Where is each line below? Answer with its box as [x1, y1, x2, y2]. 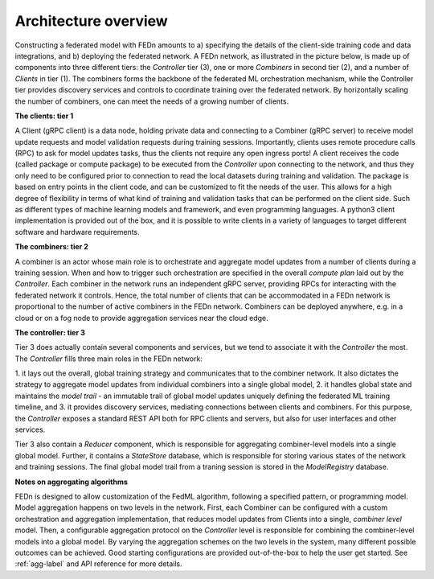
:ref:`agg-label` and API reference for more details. [14, 559, 182, 569]
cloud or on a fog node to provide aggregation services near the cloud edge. [14, 313, 268, 322]
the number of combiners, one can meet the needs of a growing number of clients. [14, 96, 289, 106]
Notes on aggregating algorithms [14, 477, 129, 487]
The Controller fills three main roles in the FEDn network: [14, 354, 203, 363]
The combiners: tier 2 [14, 242, 88, 252]
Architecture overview [14, 12, 168, 30]
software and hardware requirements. [14, 227, 140, 236]
